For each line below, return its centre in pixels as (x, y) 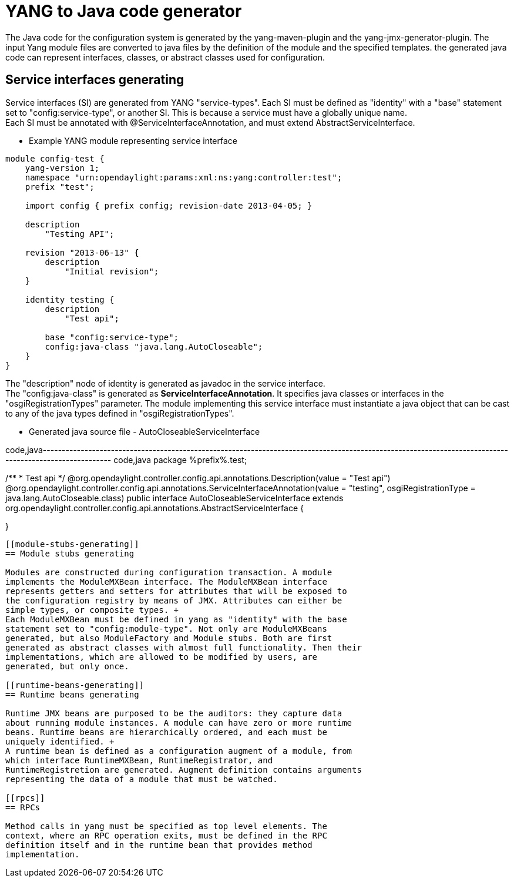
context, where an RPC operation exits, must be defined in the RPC (166, 835)
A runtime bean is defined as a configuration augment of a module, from (179, 751)
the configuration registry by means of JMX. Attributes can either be (174, 600)
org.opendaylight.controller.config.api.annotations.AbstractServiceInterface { (154, 508)
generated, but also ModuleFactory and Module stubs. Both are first (169, 638)
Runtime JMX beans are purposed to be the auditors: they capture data (174, 713)
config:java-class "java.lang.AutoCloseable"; (154, 346)
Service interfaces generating (95, 80)
